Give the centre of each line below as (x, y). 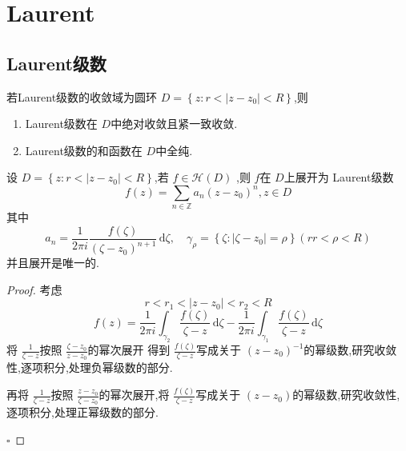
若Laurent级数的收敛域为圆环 (82, 96)
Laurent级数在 (61, 124)
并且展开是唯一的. (53, 263)
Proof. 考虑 (34, 289)
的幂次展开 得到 (129, 349)
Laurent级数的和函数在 (84, 150)
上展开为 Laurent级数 (339, 177)
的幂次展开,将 (134, 395)
